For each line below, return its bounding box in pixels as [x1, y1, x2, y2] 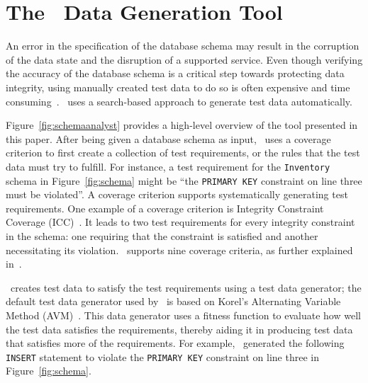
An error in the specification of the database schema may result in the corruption [6, 38, 359, 53]
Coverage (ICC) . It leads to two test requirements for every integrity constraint [6, 215, 355, 229]
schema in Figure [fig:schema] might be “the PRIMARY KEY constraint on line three [6, 173, 362, 188]
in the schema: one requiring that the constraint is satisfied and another [6, 228, 318, 243]
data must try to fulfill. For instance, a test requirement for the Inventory [6, 159, 330, 173]
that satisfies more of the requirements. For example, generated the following [6, 336, 345, 350]
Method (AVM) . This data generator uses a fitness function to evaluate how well [6, 307, 361, 322]
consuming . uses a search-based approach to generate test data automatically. [6, 93, 352, 108]
